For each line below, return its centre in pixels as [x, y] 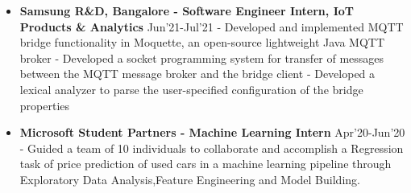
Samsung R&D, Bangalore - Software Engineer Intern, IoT [187, 10]
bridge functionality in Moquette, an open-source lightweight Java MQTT [202, 42]
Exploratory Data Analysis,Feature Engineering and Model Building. [190, 179]
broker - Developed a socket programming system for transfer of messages [202, 57]
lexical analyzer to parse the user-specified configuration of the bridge [191, 89]
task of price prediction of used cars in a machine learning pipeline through [205, 164]
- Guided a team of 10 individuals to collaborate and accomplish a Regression [212, 148]
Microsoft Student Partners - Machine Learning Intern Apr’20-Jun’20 [212, 132]
